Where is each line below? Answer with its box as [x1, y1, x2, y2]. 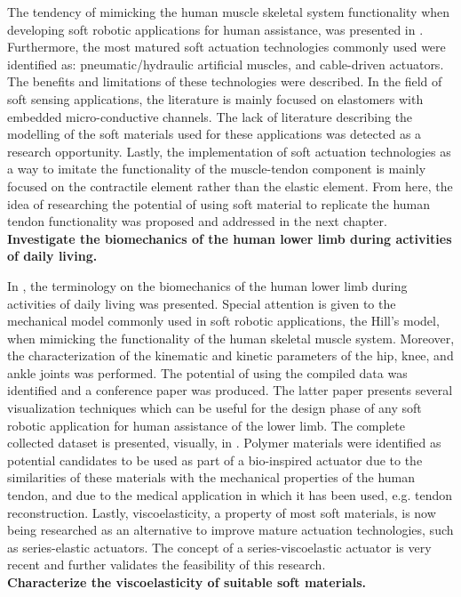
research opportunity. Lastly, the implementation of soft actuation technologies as [7, 141, 451, 160]
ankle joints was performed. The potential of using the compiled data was [7, 363, 408, 382]
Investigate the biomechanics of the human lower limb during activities [7, 229, 452, 247]
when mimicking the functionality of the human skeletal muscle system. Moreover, [7, 328, 455, 347]
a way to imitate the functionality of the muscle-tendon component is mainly [7, 159, 426, 178]
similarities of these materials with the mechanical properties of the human [7, 468, 416, 487]
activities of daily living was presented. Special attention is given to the [7, 294, 396, 312]
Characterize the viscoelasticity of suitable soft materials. [7, 573, 366, 591]
